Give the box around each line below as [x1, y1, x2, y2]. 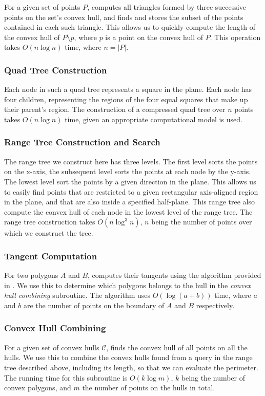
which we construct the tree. [4, 228, 93, 238]
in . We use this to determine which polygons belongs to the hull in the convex [4, 279, 251, 290]
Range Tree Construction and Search [4, 136, 160, 148]
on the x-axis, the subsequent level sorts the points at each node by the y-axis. [4, 166, 251, 177]
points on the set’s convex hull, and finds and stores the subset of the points [4, 11, 243, 22]
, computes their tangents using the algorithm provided [88, 270, 261, 280]
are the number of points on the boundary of [23, 299, 165, 310]
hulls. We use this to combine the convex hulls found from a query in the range [4, 352, 253, 363]
